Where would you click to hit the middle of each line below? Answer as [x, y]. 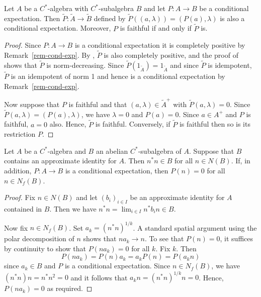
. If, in [241, 161]
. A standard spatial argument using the [195, 227]
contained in [23, 208]
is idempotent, [230, 65]
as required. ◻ [70, 288]
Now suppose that [32, 104]
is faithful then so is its [215, 124]
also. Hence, [68, 124]
